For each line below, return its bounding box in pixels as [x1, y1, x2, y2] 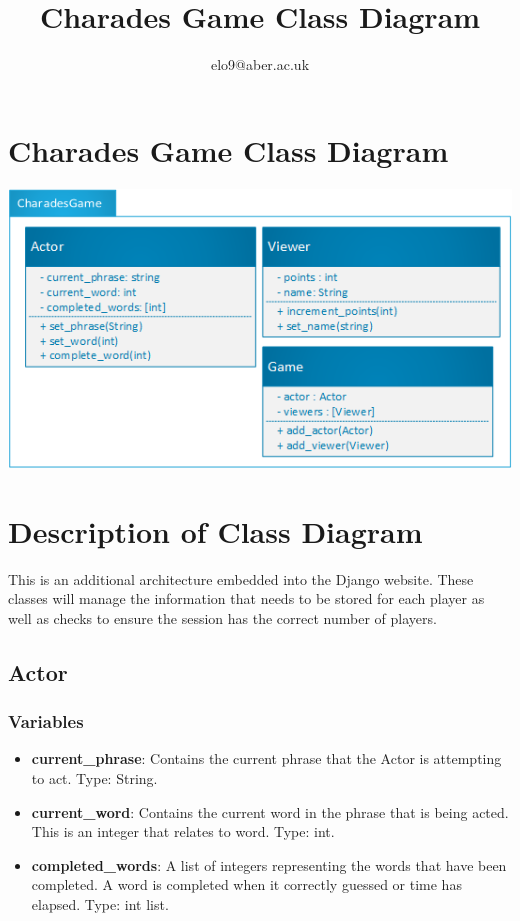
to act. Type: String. [31, 768, 158, 789]
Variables [8, 709, 84, 734]
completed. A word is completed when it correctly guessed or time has [31, 874, 462, 895]
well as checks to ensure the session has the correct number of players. [8, 607, 437, 628]
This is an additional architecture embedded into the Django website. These [8, 568, 474, 589]
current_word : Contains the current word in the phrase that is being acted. [31, 801, 509, 822]
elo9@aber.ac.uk [210, 54, 310, 75]
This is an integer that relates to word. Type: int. [31, 821, 335, 842]
